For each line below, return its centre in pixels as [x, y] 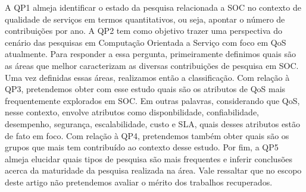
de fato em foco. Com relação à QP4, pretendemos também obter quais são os [147, 135]
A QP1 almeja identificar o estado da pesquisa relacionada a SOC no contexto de [153, 7]
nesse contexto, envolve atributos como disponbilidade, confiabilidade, [132, 112]
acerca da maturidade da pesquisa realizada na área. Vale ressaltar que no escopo [153, 170]
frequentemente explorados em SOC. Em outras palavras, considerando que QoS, [152, 100]
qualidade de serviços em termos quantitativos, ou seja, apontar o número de [145, 19]
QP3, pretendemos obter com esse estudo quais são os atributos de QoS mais [145, 89]
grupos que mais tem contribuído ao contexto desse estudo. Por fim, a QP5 [142, 147]
